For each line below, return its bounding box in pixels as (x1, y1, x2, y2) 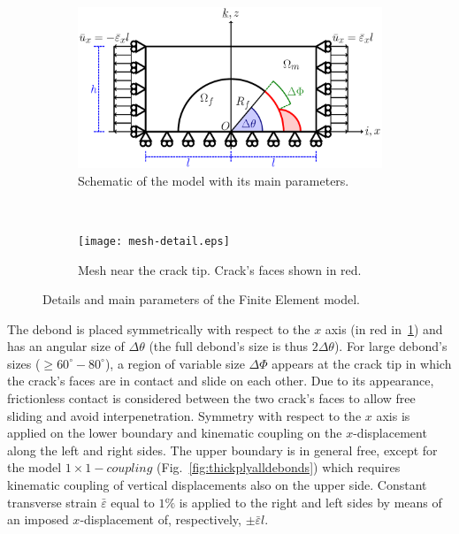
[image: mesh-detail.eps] (78, 234, 230, 248)
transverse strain (7, 492, 97, 511)
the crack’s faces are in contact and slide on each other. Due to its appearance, (7, 371, 434, 390)
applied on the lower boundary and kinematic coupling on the (7, 423, 342, 442)
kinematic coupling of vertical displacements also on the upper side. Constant (7, 476, 427, 494)
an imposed (7, 510, 69, 529)
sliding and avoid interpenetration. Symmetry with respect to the (7, 406, 362, 424)
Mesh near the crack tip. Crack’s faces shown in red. (78, 260, 362, 278)
